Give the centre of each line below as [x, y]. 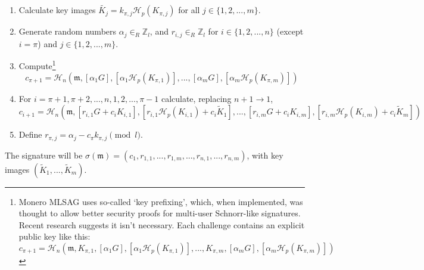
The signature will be [44, 155]
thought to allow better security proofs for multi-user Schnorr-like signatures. [160, 213]
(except [290, 31]
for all [189, 10]
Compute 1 [37, 65]
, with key [265, 155]
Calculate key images [57, 10]
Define [30, 134]
